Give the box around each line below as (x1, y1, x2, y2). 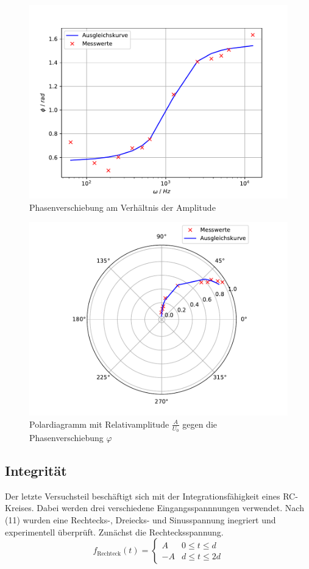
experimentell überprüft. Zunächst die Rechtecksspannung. (5, 525, 224, 538)
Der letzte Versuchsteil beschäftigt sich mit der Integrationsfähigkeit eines (5, 489, 280, 502)
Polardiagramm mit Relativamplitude (29, 417, 169, 430)
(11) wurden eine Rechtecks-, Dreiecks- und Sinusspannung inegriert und (5, 514, 276, 526)
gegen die (182, 417, 218, 430)
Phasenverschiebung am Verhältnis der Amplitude (29, 200, 216, 213)
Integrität (5, 461, 67, 479)
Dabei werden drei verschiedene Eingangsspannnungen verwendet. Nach (37, 501, 304, 514)
